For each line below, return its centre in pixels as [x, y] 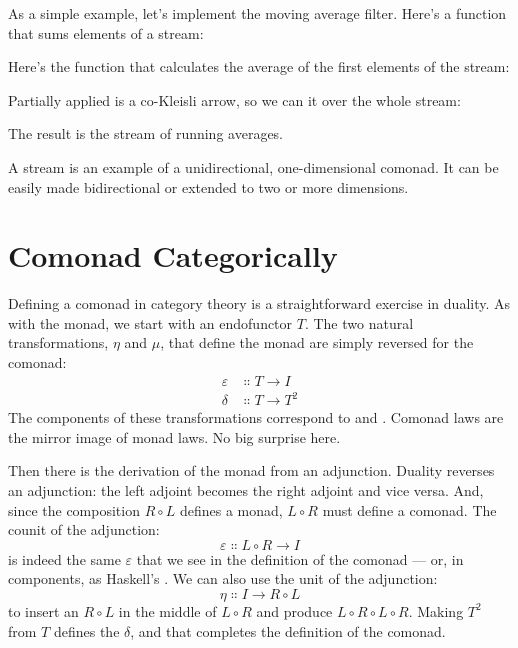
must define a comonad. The [409, 509]
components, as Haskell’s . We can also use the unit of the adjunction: [223, 578]
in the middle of [167, 610]
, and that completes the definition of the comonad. [288, 630]
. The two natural [359, 322]
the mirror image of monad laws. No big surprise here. [174, 436]
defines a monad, [231, 509]
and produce [294, 610]
